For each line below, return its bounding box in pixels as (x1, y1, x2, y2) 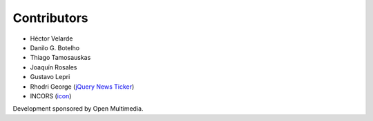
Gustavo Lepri (30, 73, 70, 81)
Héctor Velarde (30, 34, 73, 43)
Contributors (12, 10, 89, 25)
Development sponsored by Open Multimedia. (12, 104, 144, 113)
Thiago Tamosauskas (30, 54, 91, 62)
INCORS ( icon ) (30, 91, 72, 100)
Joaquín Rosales (30, 63, 77, 71)
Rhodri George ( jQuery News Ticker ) (30, 82, 135, 91)
